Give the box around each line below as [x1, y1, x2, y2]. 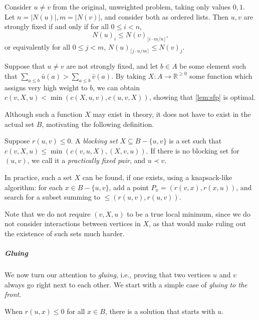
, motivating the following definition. [42, 118, 154, 129]
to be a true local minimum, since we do [127, 208, 250, 219]
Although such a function [5, 108, 83, 119]
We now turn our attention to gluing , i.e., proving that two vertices [5, 269, 211, 280]
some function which [189, 70, 252, 81]
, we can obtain [93, 82, 140, 92]
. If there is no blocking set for [146, 145, 239, 155]
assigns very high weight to [5, 82, 88, 92]
